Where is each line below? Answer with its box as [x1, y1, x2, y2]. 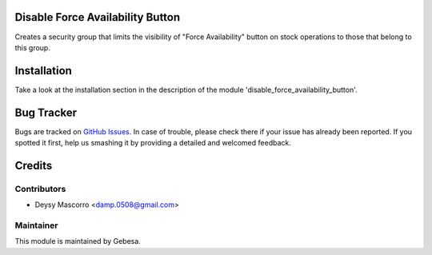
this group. [14, 42, 51, 52]
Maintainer [14, 220, 58, 231]
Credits [14, 158, 53, 172]
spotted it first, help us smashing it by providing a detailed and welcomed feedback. [14, 138, 291, 148]
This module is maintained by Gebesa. [14, 237, 142, 246]
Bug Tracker [14, 106, 78, 119]
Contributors [14, 183, 66, 194]
